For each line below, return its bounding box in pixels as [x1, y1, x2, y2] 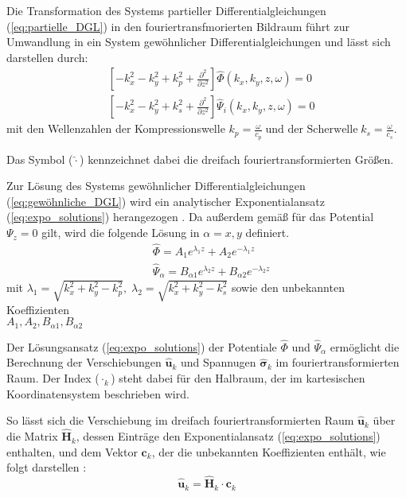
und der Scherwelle [265, 124, 358, 136]
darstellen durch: [6, 49, 88, 65]
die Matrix [6, 428, 58, 445]
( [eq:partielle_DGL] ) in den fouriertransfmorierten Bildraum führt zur [6, 17, 349, 34]
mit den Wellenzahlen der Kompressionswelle [6, 120, 225, 137]
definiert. [245, 224, 290, 241]
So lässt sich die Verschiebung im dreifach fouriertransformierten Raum [6, 412, 354, 429]
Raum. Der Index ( [6, 370, 100, 386]
